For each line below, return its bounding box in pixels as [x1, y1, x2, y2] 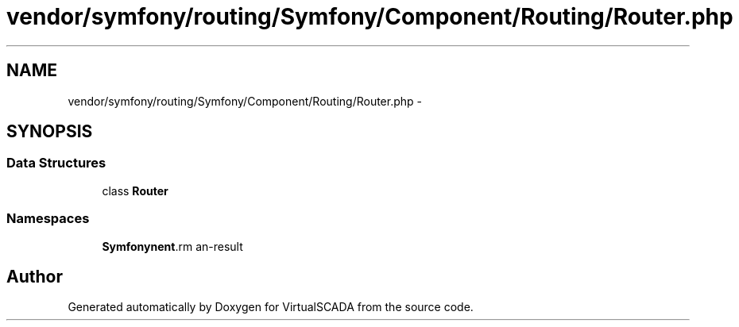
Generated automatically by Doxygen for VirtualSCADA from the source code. [68, 300, 474, 314]
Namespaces [6, 210, 90, 227]
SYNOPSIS [6, 121, 93, 142]
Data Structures [6, 155, 106, 171]
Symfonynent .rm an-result [102, 239, 243, 253]
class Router [102, 183, 168, 198]
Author [6, 266, 63, 287]
